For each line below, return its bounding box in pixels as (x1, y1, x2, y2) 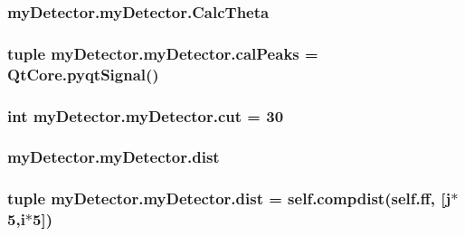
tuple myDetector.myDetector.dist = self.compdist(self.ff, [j (7, 187, 451, 210)
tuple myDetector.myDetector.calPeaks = (7, 42, 318, 64)
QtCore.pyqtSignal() (7, 62, 159, 85)
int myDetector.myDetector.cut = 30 (7, 104, 284, 127)
